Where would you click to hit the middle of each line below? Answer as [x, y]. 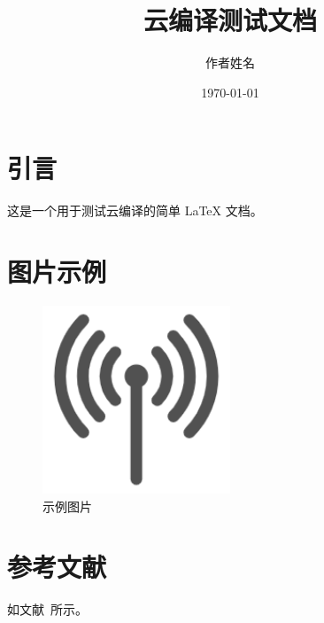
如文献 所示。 [47, 609]
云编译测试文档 [230, 20]
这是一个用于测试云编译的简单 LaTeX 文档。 [135, 210]
